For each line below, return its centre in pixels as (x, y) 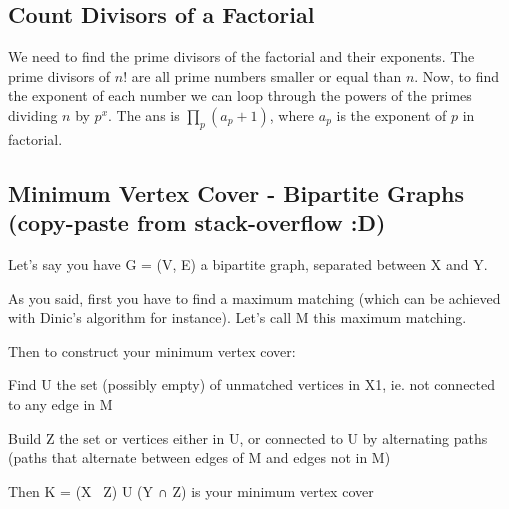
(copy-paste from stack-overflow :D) (197, 222)
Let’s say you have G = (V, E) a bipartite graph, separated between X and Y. (248, 263)
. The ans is (144, 114)
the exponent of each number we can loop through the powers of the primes (240, 95)
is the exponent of (391, 114)
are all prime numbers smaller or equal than (266, 75)
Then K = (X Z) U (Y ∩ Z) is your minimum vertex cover (191, 490)
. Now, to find (457, 75)
